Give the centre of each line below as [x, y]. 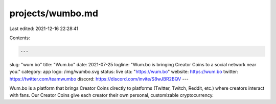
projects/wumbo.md [54, 13]
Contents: [20, 38]
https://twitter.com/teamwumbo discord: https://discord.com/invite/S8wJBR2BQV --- [99, 79]
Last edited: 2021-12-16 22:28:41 [44, 29]
